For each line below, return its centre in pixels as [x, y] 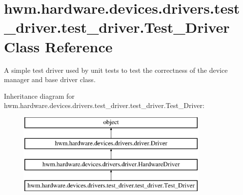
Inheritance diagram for [39, 96]
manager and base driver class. [50, 79]
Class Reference [58, 46]
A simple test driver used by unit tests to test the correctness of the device [116, 70]
